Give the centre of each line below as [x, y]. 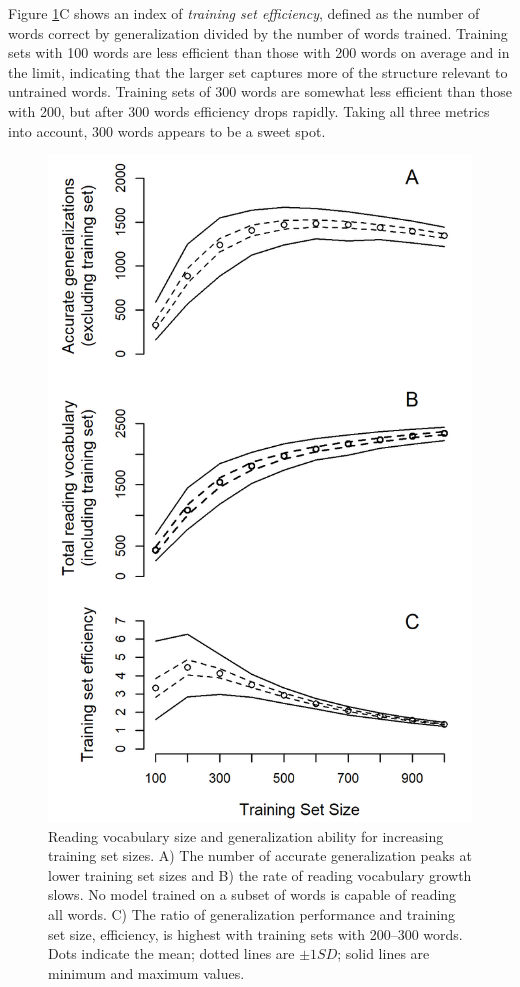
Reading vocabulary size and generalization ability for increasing [246, 835]
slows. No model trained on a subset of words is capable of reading [252, 894]
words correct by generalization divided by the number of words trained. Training [258, 32]
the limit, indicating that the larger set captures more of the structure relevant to [258, 71]
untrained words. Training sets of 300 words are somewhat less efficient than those [260, 91]
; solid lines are [383, 953]
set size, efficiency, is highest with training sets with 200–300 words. [255, 933]
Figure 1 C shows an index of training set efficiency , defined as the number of [244, 13]
